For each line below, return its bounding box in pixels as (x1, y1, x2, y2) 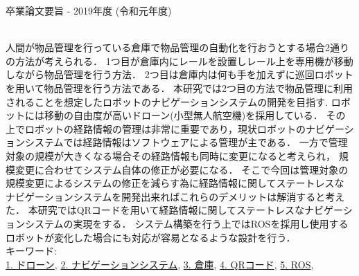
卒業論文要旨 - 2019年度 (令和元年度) (6, 3, 172, 17)
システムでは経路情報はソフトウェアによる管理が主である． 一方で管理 (24, 135, 348, 149)
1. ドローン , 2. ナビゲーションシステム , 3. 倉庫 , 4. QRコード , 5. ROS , (6, 257, 314, 271)
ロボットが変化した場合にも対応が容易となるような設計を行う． (6, 230, 296, 244)
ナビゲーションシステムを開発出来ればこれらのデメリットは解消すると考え (6, 189, 345, 203)
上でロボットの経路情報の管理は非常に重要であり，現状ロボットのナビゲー (6, 121, 344, 136)
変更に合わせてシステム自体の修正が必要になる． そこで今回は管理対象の (15, 162, 349, 176)
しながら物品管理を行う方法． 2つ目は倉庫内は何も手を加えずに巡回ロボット (6, 67, 353, 82)
